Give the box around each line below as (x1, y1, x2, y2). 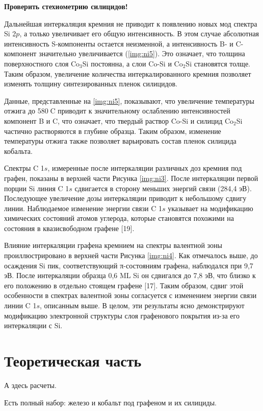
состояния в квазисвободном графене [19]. (4, 222, 135, 233)
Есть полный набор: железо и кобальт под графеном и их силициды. (4, 397, 217, 407)
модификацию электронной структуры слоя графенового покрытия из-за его (4, 310, 240, 321)
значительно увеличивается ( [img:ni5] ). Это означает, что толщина (39, 48, 245, 59)
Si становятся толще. (186, 58, 250, 68)
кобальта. (4, 145, 33, 156)
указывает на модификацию (168, 202, 253, 213)
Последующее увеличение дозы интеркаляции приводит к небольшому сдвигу (4, 193, 247, 203)
